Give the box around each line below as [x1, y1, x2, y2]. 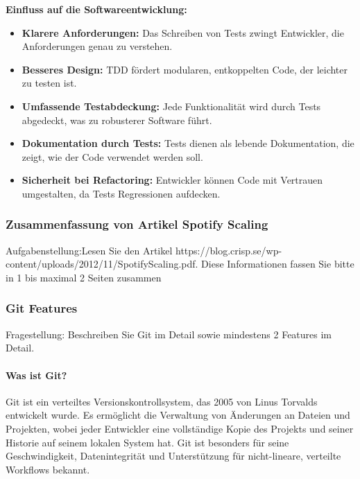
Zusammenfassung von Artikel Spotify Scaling [6, 216, 268, 233]
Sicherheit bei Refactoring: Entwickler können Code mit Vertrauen [22, 173, 323, 187]
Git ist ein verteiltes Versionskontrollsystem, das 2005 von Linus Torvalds [6, 394, 318, 408]
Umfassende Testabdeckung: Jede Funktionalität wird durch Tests [22, 98, 321, 113]
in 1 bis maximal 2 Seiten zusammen [6, 270, 162, 284]
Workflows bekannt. [6, 462, 90, 476]
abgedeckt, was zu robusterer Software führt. [22, 112, 212, 127]
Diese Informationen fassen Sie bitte [201, 256, 354, 271]
